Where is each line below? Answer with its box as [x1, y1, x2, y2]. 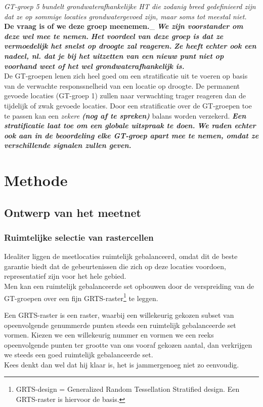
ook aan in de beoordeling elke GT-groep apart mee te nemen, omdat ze [4, 130, 259, 140]
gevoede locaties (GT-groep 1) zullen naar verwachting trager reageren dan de [4, 90, 246, 101]
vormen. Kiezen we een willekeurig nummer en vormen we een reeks [4, 329, 214, 340]
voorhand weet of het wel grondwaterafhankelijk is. [4, 60, 185, 71]
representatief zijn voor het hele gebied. [4, 271, 126, 281]
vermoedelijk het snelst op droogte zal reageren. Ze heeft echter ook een [4, 41, 256, 51]
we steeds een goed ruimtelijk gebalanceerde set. [4, 349, 153, 360]
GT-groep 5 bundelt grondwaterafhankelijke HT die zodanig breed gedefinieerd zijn [4, 1, 256, 11]
